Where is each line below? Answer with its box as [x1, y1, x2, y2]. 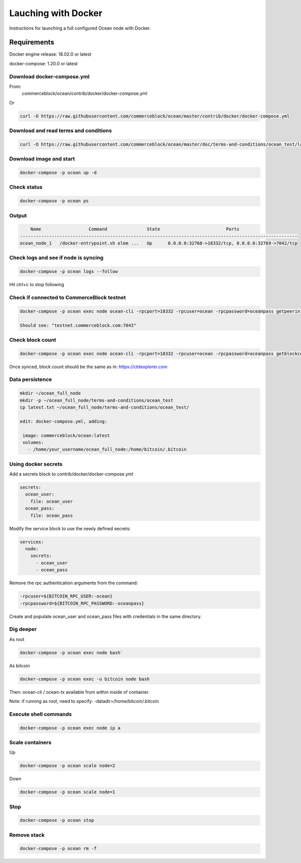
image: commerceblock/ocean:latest [23, 432, 110, 438]
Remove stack [9, 831, 45, 838]
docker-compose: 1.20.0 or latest [9, 60, 78, 66]
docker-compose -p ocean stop [20, 817, 94, 823]
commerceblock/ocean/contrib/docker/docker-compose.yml [22, 90, 147, 96]
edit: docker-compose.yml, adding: [20, 418, 107, 424]
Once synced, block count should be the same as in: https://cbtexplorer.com [9, 363, 168, 369]
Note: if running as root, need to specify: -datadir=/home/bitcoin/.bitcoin [9, 698, 159, 704]
